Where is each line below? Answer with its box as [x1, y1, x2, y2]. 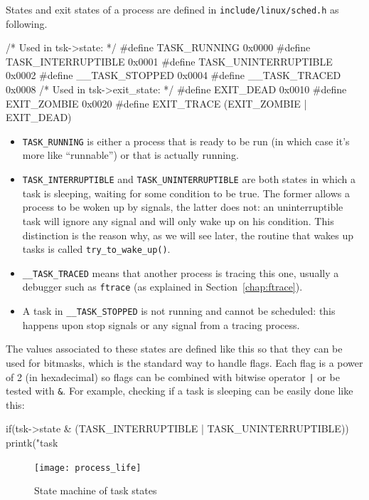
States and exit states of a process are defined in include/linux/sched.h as [6, 2, 339, 16]
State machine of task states [34, 483, 157, 498]
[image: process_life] [34, 462, 141, 473]
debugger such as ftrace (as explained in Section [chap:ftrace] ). [22, 279, 303, 294]
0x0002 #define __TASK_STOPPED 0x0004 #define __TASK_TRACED [6, 68, 341, 83]
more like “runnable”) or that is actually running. [22, 147, 239, 162]
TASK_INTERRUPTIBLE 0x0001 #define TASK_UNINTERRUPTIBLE [6, 53, 333, 68]
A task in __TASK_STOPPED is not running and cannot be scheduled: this [22, 303, 336, 318]
